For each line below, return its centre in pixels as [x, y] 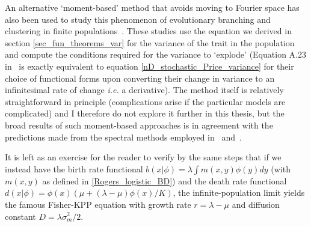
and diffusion [256, 204]
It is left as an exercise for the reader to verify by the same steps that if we [143, 157]
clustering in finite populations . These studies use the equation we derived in [148, 31]
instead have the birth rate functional [74, 168]
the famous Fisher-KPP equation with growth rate [98, 204]
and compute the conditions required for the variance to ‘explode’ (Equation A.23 [155, 54]
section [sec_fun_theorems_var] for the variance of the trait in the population [150, 42]
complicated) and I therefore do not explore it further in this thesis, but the [145, 113]
